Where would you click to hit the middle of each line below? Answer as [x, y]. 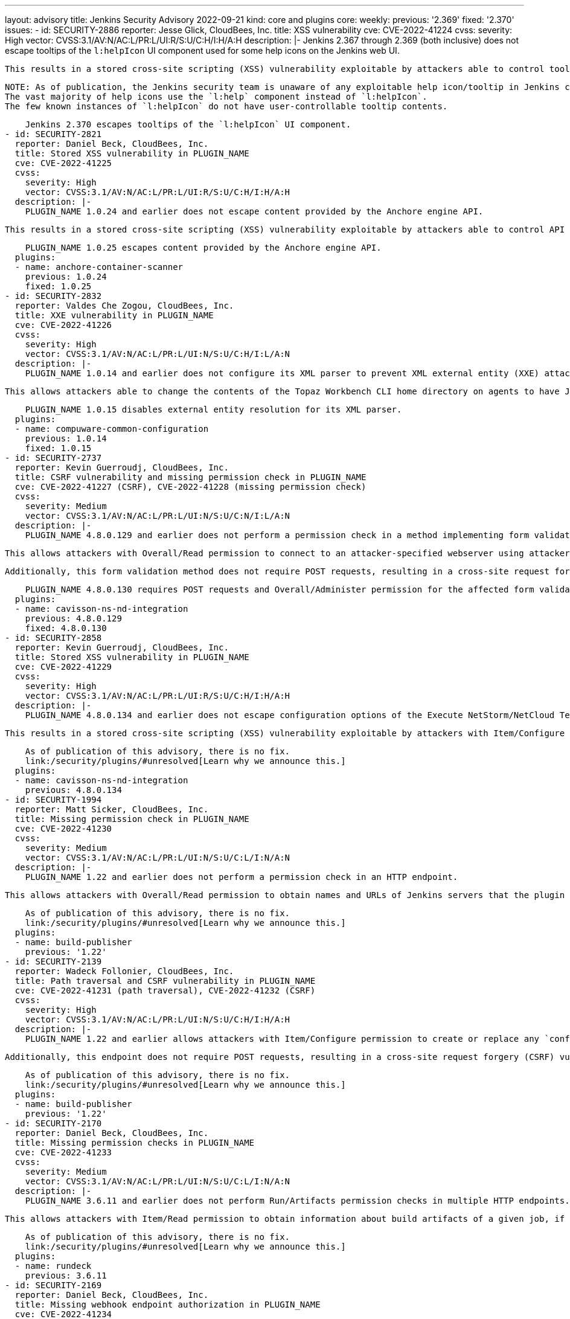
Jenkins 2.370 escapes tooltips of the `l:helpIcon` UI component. [188, 124]
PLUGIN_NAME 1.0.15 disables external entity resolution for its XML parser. [213, 409]
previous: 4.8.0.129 [73, 618]
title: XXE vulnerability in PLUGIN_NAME [114, 315]
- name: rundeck [53, 1266]
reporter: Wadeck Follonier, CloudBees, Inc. [124, 971]
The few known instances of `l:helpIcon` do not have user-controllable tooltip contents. [226, 106]
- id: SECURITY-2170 [53, 1123]
